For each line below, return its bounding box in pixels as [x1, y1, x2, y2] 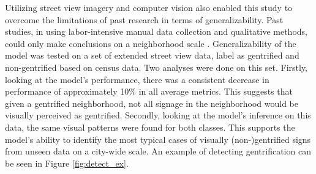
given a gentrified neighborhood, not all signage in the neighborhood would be [5, 96, 298, 109]
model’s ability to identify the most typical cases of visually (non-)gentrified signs [5, 132, 311, 145]
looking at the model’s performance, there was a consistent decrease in [5, 73, 269, 85]
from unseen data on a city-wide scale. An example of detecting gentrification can [5, 145, 311, 158]
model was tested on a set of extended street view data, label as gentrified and [5, 49, 299, 62]
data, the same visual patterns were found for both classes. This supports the [5, 120, 295, 133]
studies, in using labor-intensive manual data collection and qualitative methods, [5, 25, 307, 38]
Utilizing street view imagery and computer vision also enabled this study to [5, 1, 293, 13]
